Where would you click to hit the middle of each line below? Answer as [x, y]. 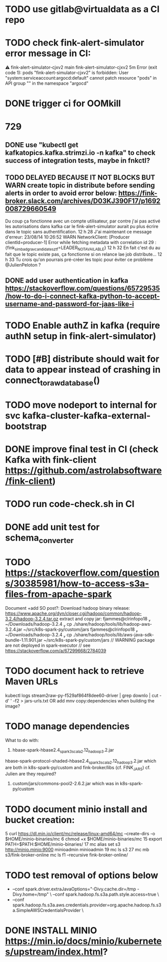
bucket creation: [40, 820]
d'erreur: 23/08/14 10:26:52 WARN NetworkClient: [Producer [68, 237]
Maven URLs [32, 682]
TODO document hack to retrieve [75, 671]
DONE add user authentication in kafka [67, 280]
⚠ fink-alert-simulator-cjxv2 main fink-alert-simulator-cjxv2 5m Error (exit [81, 67]
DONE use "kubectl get [42, 145]
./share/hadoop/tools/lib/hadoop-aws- [112, 624]
